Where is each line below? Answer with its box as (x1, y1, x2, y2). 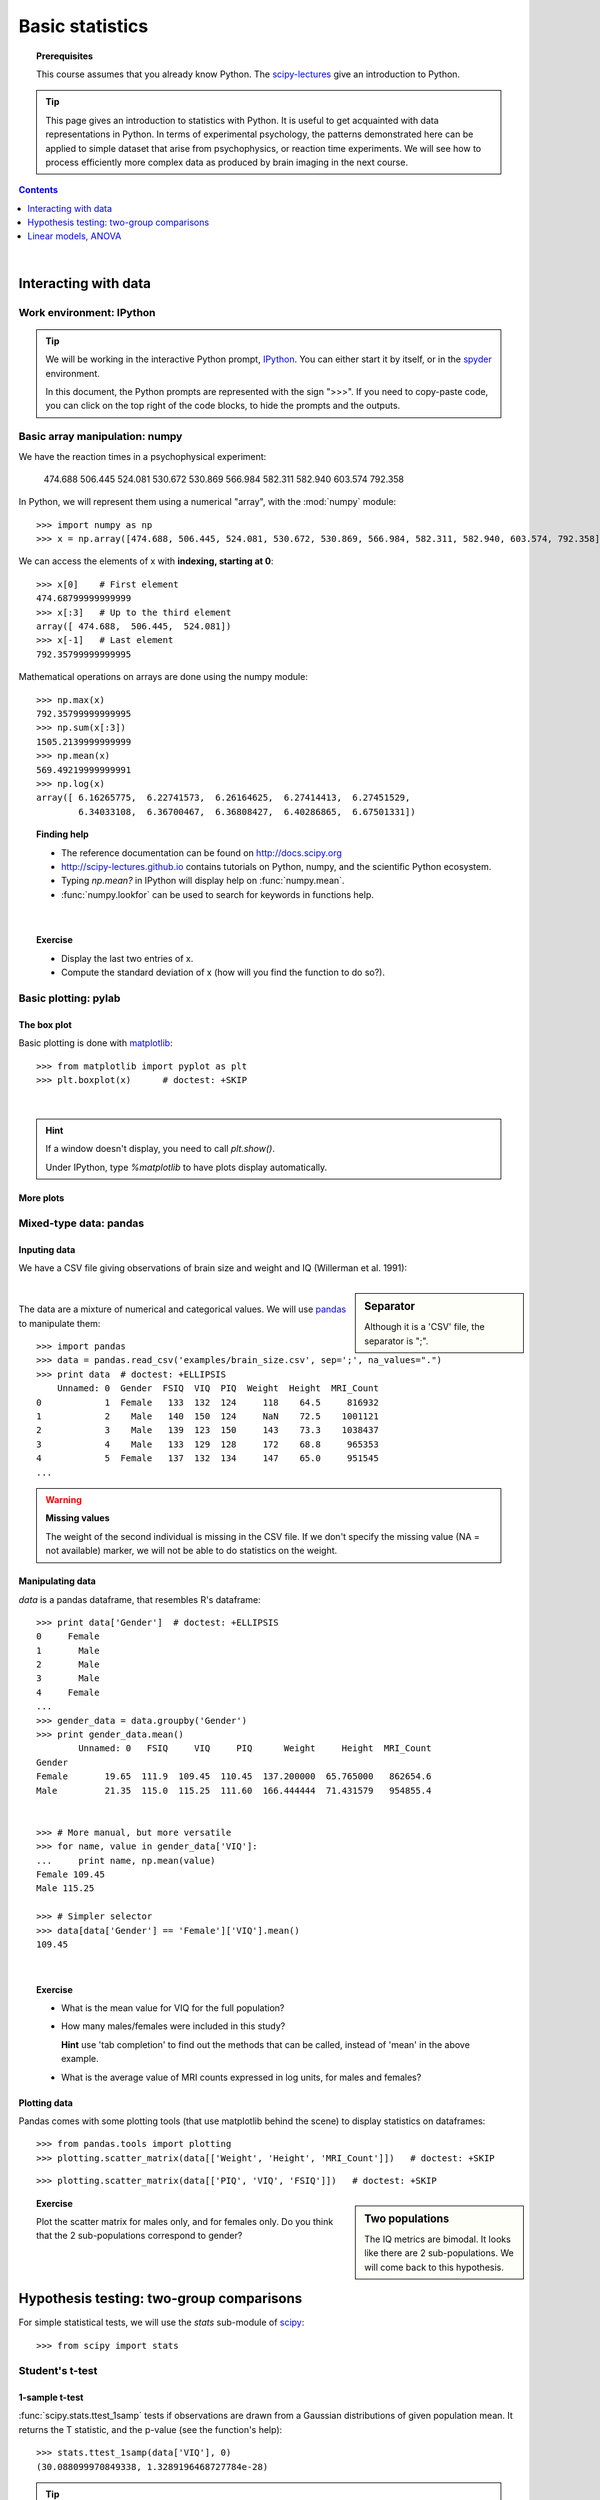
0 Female (36, 1631, 100, 1642)
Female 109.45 (36, 1868, 105, 1880)
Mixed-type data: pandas (18, 1216, 145, 1230)
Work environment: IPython (18, 305, 156, 319)
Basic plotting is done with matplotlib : (18, 1037, 174, 1049)
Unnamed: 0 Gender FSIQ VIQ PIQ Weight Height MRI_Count (56, 1383, 379, 1394)
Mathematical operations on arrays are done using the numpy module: (18, 671, 309, 683)
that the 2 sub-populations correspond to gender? (36, 2230, 243, 2242)
